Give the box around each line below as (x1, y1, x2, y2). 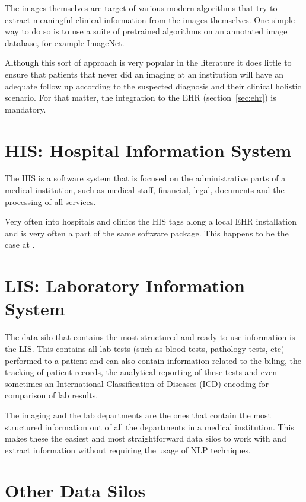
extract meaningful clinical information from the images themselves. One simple (5, 13, 295, 25)
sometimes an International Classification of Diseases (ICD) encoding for (5, 377, 269, 389)
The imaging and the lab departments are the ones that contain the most (5, 408, 272, 421)
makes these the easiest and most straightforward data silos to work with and (5, 432, 286, 445)
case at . (5, 238, 35, 251)
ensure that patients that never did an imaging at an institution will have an (5, 68, 284, 80)
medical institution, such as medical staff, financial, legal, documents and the (5, 184, 285, 196)
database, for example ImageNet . (5, 36, 125, 49)
